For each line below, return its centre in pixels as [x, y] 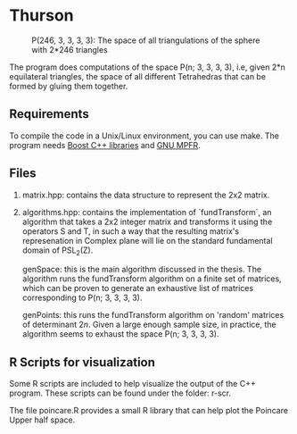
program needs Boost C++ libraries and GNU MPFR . [105, 145]
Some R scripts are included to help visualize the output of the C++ [132, 384]
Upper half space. [42, 420]
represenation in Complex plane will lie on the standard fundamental [148, 240]
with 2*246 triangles [70, 49]
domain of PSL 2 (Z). [58, 251]
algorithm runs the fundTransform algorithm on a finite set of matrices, [152, 279]
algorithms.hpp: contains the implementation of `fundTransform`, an [147, 212]
